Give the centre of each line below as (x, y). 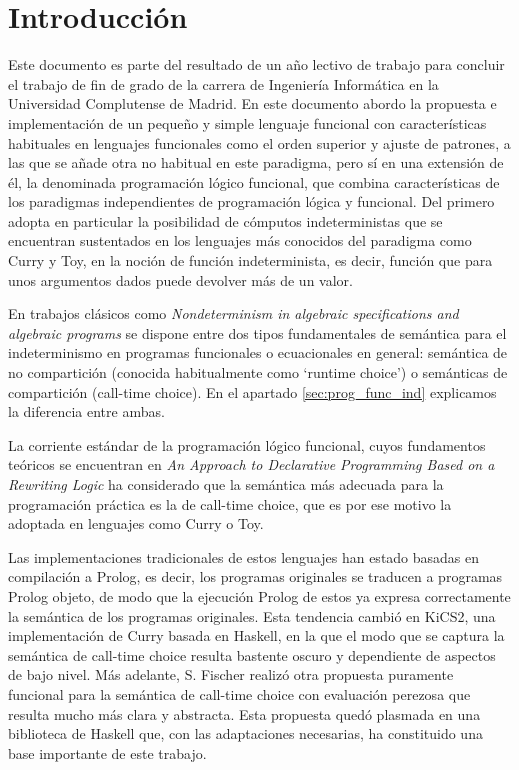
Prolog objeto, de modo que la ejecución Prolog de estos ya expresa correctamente (259, 595)
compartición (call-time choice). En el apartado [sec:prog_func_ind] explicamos (252, 391)
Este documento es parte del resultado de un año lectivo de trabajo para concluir (256, 64)
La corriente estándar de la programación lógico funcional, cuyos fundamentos (247, 444)
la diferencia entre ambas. (86, 411)
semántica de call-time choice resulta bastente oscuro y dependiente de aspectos (252, 654)
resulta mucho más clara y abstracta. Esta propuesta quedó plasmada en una (244, 713)
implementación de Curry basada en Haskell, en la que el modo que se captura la (256, 635)
